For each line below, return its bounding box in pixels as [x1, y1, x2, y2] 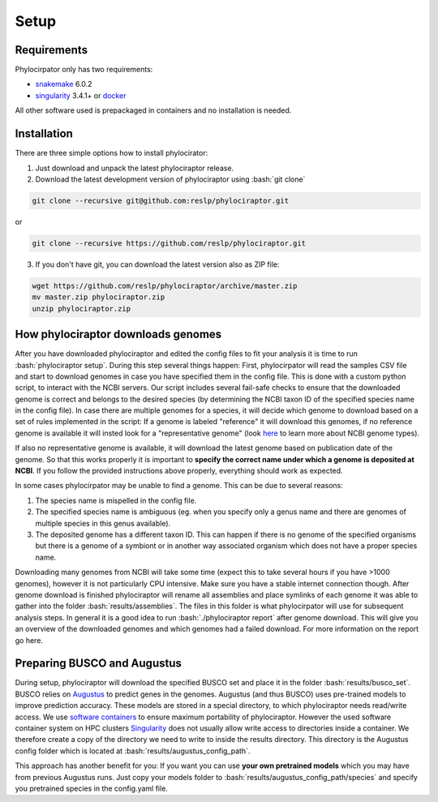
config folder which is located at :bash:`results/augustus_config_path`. [15, 746, 251, 756]
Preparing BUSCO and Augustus [15, 657, 182, 671]
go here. [15, 635, 44, 645]
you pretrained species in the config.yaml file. [15, 783, 168, 793]
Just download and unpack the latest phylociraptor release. [35, 163, 234, 173]
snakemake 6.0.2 [35, 79, 92, 89]
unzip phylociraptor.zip [32, 304, 131, 313]
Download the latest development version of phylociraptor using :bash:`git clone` [35, 174, 306, 184]
